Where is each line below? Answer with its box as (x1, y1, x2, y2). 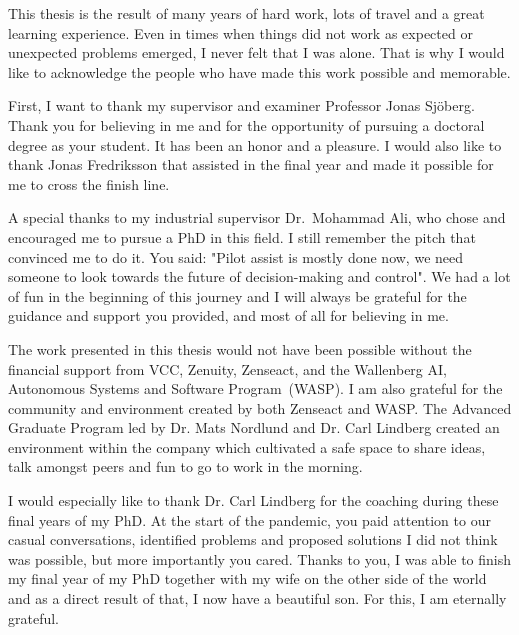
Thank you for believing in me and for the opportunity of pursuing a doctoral (8, 114, 485, 135)
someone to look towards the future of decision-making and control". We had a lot (8, 266, 511, 287)
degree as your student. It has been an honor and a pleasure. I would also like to (8, 134, 502, 155)
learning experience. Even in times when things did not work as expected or (8, 22, 473, 43)
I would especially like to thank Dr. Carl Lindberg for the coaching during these (8, 490, 499, 511)
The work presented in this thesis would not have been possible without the (8, 338, 472, 359)
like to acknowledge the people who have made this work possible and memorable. (8, 61, 511, 82)
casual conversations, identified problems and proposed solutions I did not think (8, 529, 498, 550)
